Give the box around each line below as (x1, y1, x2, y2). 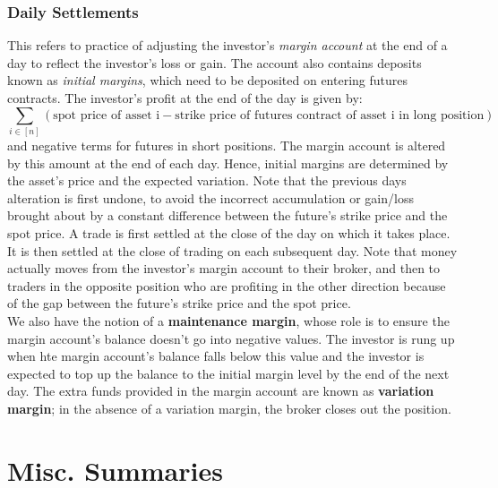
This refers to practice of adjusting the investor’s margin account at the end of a (7, 36, 448, 55)
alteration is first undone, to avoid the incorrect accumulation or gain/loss (7, 188, 414, 207)
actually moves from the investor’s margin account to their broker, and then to (7, 259, 441, 278)
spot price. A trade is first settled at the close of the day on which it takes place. (7, 223, 451, 242)
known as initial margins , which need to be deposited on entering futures (7, 71, 408, 90)
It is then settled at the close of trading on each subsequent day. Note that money (7, 241, 458, 260)
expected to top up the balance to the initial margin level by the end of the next (7, 364, 450, 382)
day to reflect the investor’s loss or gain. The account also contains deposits (7, 53, 422, 72)
